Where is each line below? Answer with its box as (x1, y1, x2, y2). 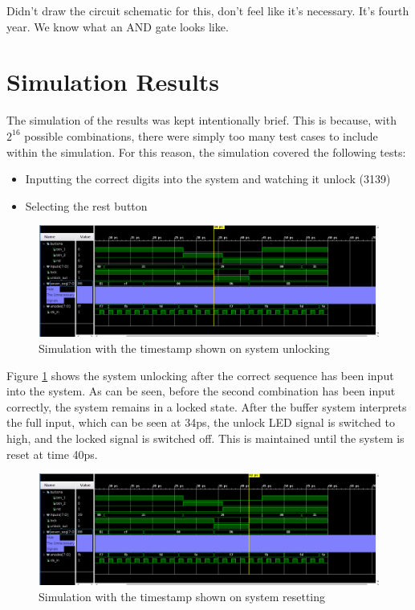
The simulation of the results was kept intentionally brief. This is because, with (6, 112, 397, 129)
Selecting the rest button (25, 197, 148, 214)
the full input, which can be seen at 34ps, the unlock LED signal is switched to (6, 414, 395, 431)
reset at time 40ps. (6, 445, 98, 462)
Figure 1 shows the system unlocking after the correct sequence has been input (6, 366, 394, 383)
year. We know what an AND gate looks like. (6, 18, 229, 35)
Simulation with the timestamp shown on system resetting (39, 587, 326, 604)
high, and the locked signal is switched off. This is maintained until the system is (6, 429, 405, 446)
